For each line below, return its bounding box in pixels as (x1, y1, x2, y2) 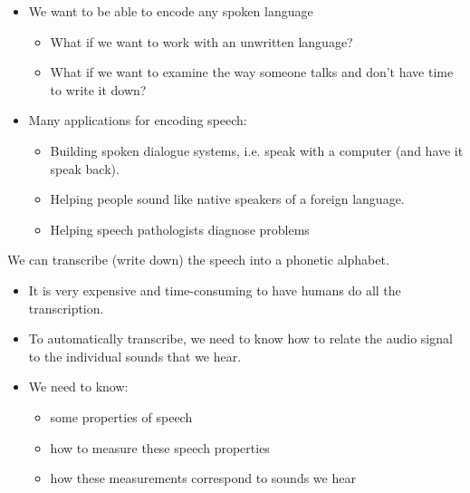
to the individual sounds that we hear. (28, 346, 242, 365)
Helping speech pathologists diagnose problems (50, 219, 310, 238)
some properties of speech (50, 407, 193, 426)
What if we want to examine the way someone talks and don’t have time (50, 63, 454, 82)
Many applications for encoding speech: (28, 111, 247, 130)
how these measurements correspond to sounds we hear (50, 469, 356, 488)
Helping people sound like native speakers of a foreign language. (50, 189, 405, 208)
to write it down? (50, 80, 147, 99)
